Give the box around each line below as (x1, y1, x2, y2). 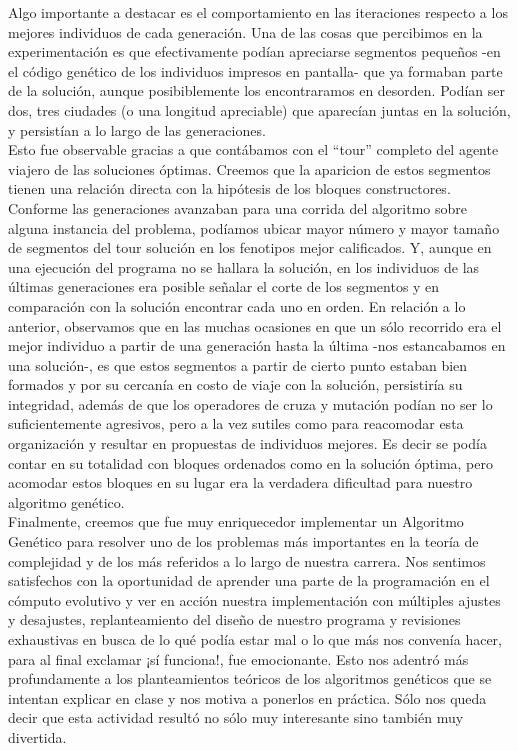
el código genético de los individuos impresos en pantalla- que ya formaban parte (8, 60, 503, 81)
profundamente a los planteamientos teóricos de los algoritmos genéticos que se (8, 668, 492, 689)
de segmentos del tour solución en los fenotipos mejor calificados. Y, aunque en (8, 237, 492, 258)
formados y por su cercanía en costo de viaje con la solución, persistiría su (8, 374, 463, 395)
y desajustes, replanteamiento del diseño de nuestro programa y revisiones (8, 609, 461, 630)
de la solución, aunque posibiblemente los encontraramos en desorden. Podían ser (8, 80, 506, 101)
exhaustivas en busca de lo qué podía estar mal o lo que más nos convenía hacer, (8, 629, 502, 649)
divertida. (8, 726, 67, 747)
